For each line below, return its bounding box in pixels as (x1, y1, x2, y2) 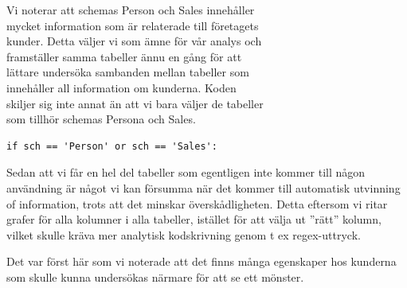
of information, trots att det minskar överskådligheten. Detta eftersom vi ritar (6, 195, 388, 212)
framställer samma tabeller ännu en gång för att (6, 48, 242, 64)
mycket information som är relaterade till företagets (6, 17, 259, 33)
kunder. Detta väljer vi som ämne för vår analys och (6, 33, 262, 49)
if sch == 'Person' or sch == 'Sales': (6, 140, 217, 152)
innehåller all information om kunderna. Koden (6, 79, 237, 95)
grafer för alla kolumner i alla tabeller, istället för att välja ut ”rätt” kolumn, (6, 211, 382, 228)
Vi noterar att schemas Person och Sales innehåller (6, 2, 255, 18)
